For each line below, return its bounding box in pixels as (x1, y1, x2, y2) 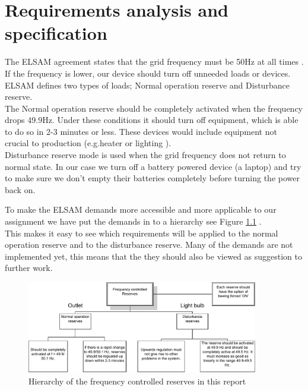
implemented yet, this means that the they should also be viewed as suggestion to (5, 250, 302, 262)
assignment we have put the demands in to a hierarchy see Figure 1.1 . (5, 215, 262, 228)
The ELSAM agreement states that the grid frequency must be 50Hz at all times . (5, 55, 304, 68)
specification (5, 21, 107, 45)
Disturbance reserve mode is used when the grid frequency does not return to (5, 149, 286, 161)
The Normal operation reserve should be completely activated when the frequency (5, 102, 303, 114)
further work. (5, 261, 53, 274)
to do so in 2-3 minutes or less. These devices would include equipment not (5, 125, 277, 137)
